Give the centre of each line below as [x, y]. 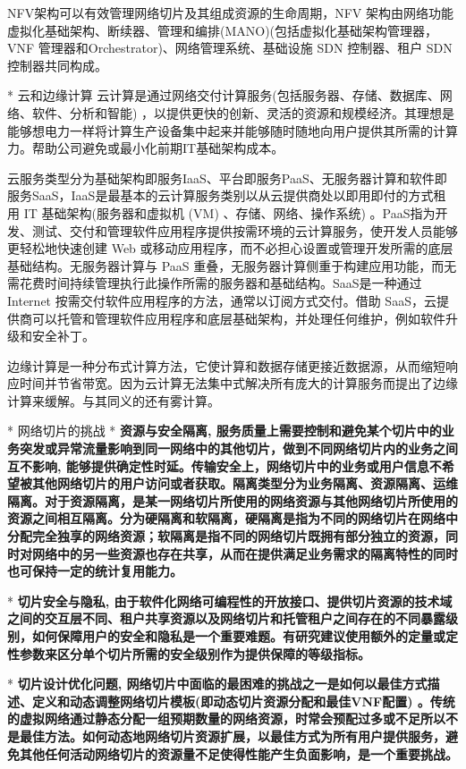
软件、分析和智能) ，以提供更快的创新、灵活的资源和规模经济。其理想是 [243, 112]
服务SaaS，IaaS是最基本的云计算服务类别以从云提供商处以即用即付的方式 [220, 195]
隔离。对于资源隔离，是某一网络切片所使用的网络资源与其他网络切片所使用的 [233, 500]
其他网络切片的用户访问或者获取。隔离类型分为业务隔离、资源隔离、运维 [245, 483]
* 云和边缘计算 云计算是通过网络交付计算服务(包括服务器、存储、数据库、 [224, 95]
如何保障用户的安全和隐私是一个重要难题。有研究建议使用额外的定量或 [238, 636]
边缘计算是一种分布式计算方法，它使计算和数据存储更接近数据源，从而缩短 [226, 365]
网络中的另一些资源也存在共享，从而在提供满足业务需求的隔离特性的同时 [245, 553]
